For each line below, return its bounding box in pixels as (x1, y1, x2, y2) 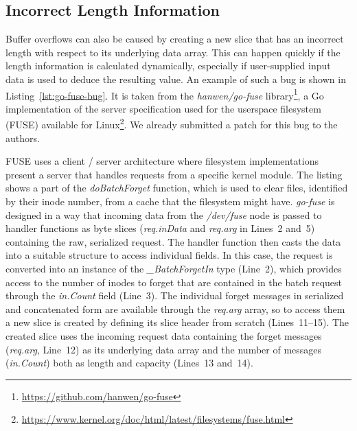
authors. (5, 130, 40, 145)
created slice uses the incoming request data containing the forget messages (5, 328, 322, 342)
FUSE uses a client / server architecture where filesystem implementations (5, 154, 319, 168)
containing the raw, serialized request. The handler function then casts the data (5, 234, 341, 248)
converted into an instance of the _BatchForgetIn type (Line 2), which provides (5, 261, 342, 276)
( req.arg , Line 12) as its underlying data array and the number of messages (5, 342, 322, 356)
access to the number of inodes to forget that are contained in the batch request (5, 275, 343, 289)
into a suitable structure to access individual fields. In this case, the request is (5, 248, 333, 262)
